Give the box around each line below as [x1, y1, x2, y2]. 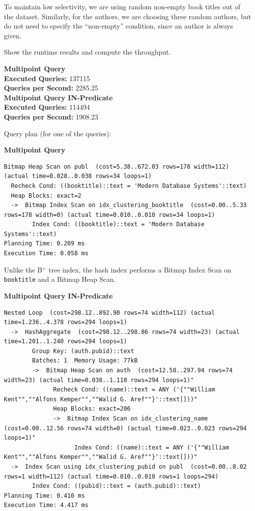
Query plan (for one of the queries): [4, 128, 111, 138]
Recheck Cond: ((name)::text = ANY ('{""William [53, 386, 215, 393]
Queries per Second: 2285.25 [4, 83, 98, 93]
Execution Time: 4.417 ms [4, 502, 88, 509]
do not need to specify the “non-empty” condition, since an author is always [4, 21, 233, 31]
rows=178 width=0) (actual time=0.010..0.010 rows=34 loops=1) [4, 211, 215, 218]
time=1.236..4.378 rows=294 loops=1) [4, 319, 127, 326]
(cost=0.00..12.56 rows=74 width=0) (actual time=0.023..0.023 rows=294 [4, 424, 247, 432]
